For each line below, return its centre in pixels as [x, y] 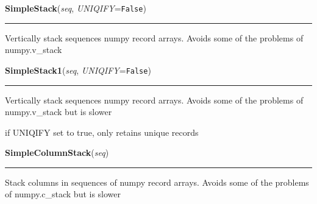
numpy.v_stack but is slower [59, 112]
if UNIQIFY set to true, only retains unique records [102, 132]
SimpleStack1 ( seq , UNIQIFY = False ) [78, 70]
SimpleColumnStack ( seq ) [57, 153]
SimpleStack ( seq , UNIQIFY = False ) [76, 8]
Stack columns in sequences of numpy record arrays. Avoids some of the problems [157, 182]
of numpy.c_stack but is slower [63, 194]
